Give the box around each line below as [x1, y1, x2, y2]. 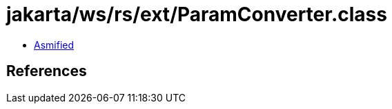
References [6, 62, 87, 80]
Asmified [34, 38, 75, 51]
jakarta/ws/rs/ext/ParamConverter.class [6, 3, 387, 26]
